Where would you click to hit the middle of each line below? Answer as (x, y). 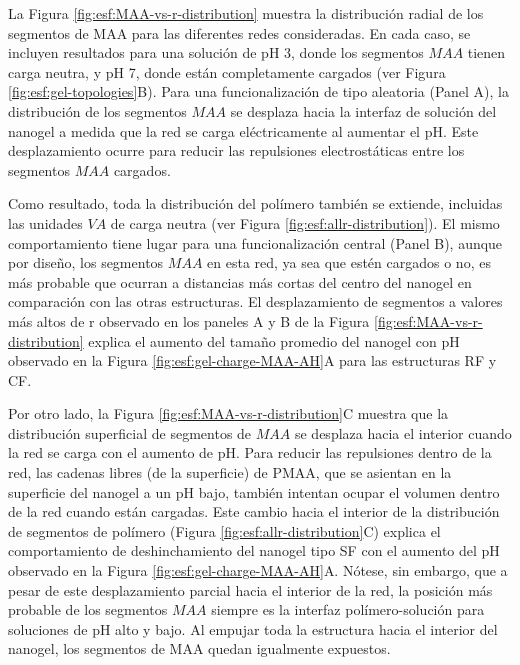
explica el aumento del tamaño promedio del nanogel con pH (274, 340)
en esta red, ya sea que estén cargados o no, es (349, 262)
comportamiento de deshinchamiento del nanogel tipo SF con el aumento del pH (254, 550)
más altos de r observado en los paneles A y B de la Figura (189, 320)
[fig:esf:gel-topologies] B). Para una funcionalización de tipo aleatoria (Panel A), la (258, 91)
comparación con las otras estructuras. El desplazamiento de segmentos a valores (255, 301)
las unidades (45, 222)
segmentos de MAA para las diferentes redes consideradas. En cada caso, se (239, 32)
